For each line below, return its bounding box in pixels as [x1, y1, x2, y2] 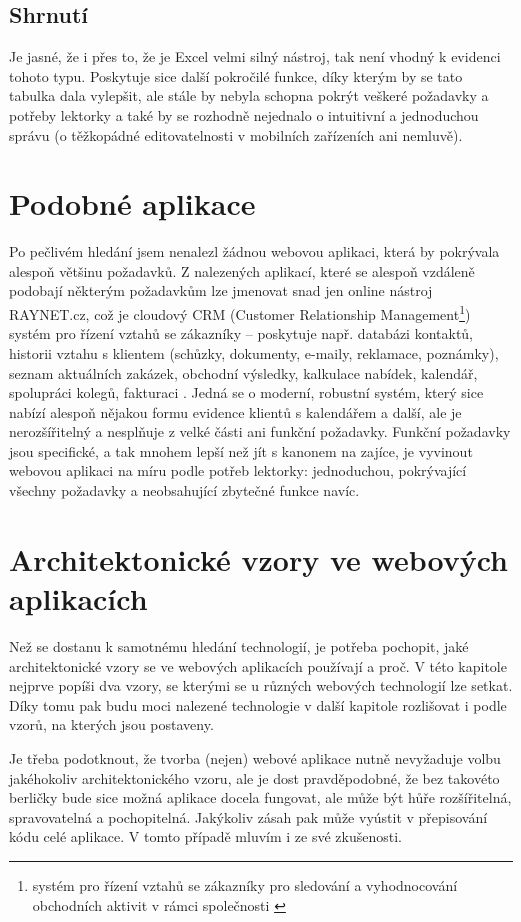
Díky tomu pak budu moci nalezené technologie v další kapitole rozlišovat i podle [9, 694, 507, 715]
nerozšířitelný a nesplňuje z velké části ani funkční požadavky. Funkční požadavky [9, 421, 511, 442]
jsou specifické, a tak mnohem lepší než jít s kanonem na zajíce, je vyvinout [9, 440, 473, 461]
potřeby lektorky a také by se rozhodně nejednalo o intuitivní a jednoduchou [9, 104, 479, 125]
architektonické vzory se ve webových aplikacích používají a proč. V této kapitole [9, 655, 507, 676]
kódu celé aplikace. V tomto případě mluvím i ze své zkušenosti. [9, 826, 403, 847]
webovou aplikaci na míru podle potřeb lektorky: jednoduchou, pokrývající [9, 460, 467, 481]
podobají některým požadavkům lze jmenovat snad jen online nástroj [9, 280, 433, 301]
